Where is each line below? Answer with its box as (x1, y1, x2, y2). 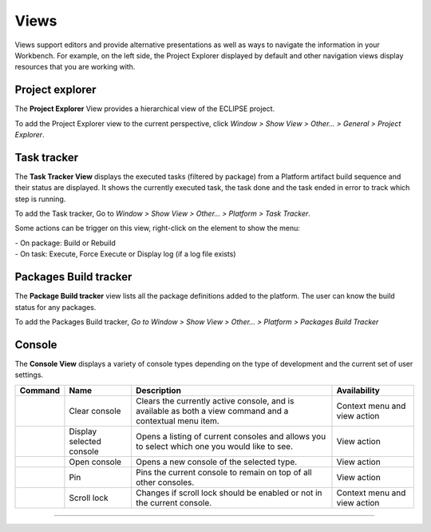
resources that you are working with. (14, 62, 136, 72)
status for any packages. (14, 302, 97, 312)
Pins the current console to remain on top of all (136, 466, 312, 478)
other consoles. (136, 476, 195, 487)
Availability (336, 384, 381, 395)
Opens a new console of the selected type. (136, 456, 298, 467)
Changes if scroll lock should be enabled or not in (136, 487, 322, 498)
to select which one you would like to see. (136, 440, 294, 451)
